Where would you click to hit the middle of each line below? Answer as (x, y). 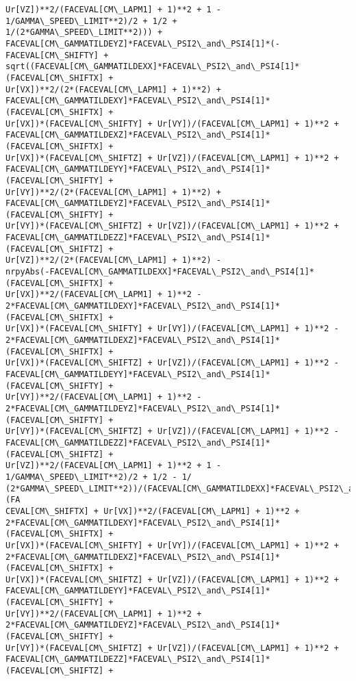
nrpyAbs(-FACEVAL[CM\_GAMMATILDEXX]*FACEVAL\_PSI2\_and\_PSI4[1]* (160, 272)
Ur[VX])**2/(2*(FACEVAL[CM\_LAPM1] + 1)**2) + (113, 89)
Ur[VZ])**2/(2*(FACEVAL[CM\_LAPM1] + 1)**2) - (113, 260)
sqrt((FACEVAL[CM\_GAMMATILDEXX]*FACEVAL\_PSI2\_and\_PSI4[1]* (153, 67)
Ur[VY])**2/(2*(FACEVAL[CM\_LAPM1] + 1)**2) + (113, 192)
